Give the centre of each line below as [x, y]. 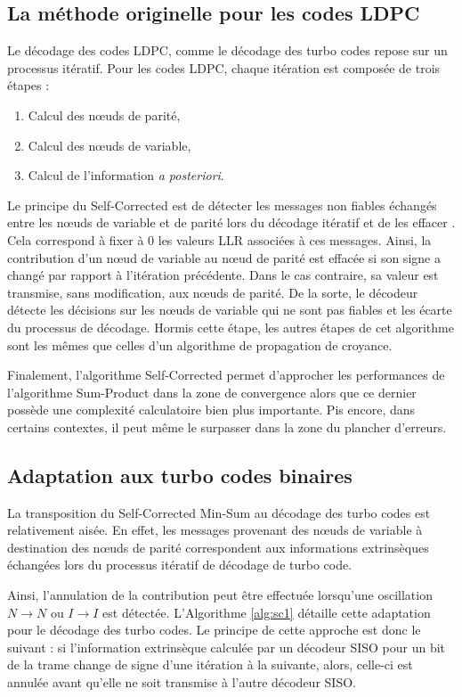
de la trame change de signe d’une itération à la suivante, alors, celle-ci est [210, 664]
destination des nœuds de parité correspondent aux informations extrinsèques [218, 547]
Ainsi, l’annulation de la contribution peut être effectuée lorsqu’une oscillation [220, 595]
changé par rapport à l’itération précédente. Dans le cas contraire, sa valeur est [223, 275]
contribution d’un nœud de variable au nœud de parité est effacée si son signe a [224, 257]
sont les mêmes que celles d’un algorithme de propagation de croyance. [200, 344]
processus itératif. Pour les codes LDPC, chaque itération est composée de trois [224, 67]
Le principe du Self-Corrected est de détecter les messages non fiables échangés [222, 205]
